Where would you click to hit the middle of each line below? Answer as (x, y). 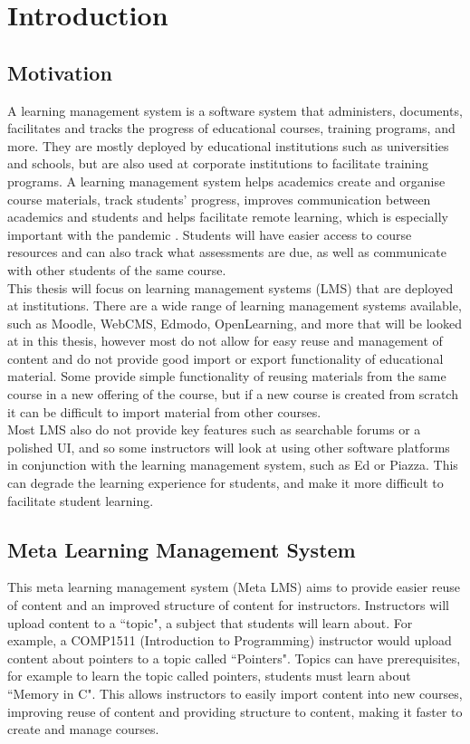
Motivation (60, 72)
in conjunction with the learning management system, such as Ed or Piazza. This (233, 465)
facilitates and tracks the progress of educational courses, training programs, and (231, 128)
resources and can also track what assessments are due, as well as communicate (227, 252)
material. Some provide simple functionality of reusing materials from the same (227, 376)
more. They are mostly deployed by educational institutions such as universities (228, 145)
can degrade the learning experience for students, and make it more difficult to (225, 483)
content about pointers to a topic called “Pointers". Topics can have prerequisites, (234, 658)
